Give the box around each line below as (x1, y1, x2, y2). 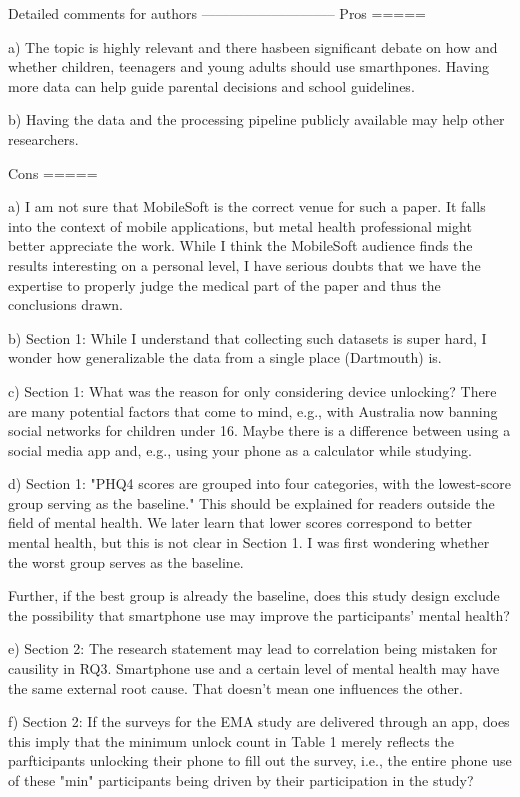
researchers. (8, 128, 79, 149)
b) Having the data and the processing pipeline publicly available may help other (8, 109, 505, 130)
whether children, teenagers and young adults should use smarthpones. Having (8, 56, 489, 77)
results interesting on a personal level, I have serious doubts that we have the (8, 254, 481, 275)
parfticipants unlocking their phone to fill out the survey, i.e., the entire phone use (8, 750, 512, 771)
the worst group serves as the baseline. (8, 551, 244, 572)
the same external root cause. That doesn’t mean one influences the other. (8, 677, 463, 698)
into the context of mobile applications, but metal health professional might (8, 215, 472, 236)
